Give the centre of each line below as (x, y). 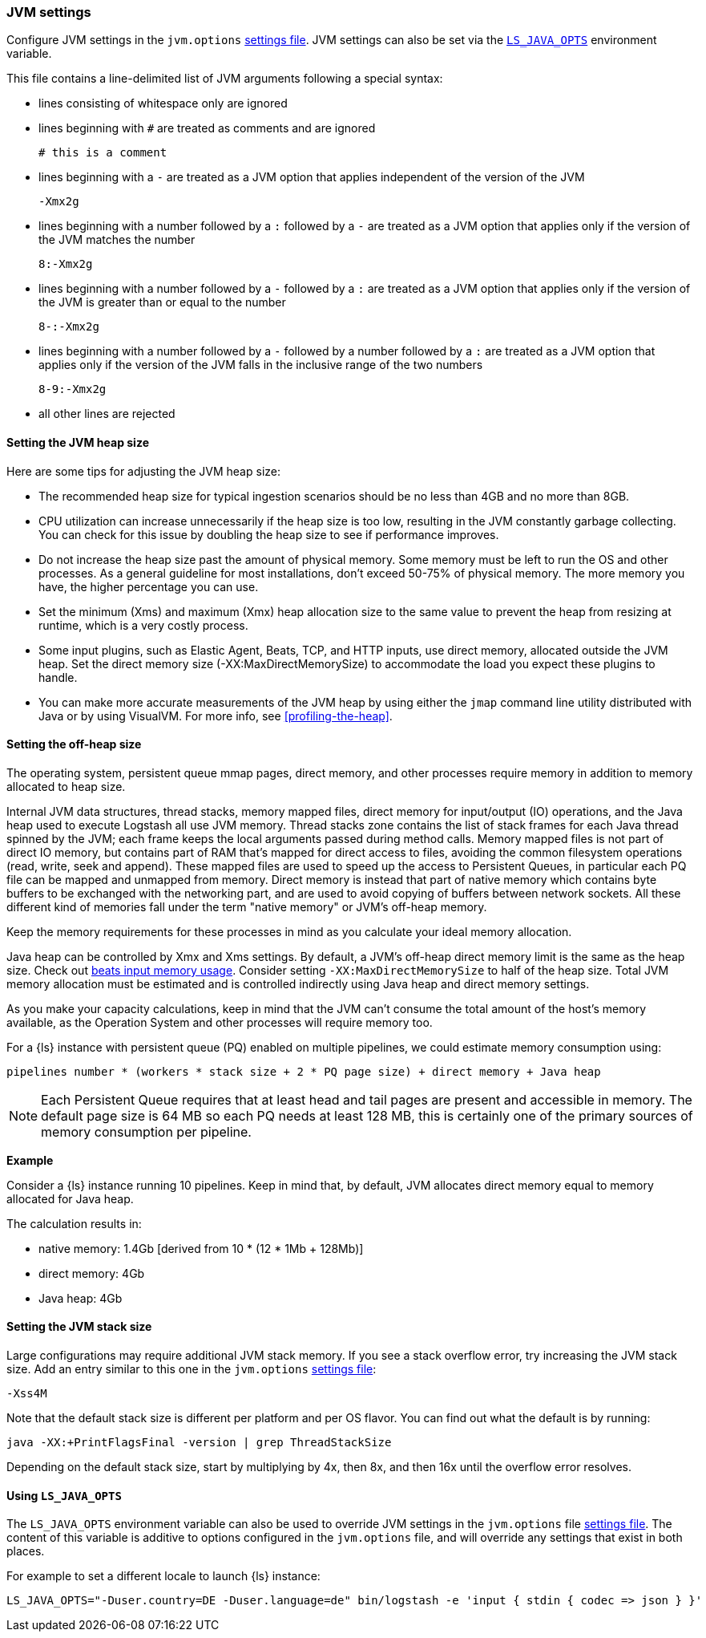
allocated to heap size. (66, 786)
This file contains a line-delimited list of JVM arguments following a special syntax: (225, 79)
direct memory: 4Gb (92, 1273)
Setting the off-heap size (74, 744)
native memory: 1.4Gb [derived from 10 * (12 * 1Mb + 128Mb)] (201, 1248)
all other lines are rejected (107, 414)
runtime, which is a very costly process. (143, 625)
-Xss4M (27, 1394)
